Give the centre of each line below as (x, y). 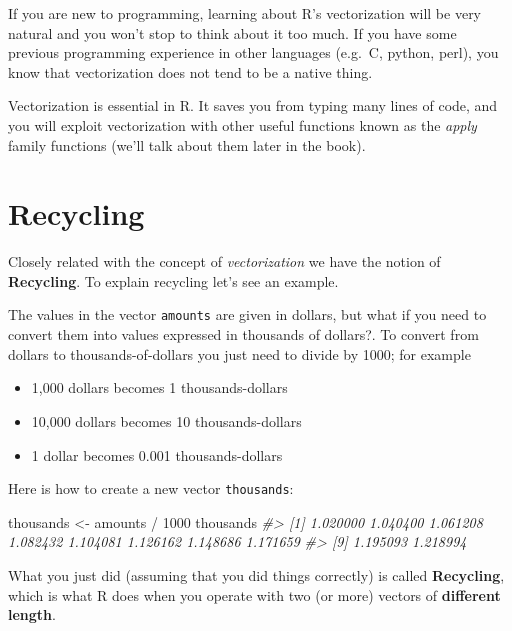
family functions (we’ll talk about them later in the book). (187, 144)
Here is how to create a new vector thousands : (151, 488)
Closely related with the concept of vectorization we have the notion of (224, 261)
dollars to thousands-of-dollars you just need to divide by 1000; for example (239, 353)
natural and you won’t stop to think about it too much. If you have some (232, 32)
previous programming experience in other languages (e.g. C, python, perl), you (253, 52)
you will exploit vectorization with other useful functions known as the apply (242, 124)
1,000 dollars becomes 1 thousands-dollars (159, 387)
